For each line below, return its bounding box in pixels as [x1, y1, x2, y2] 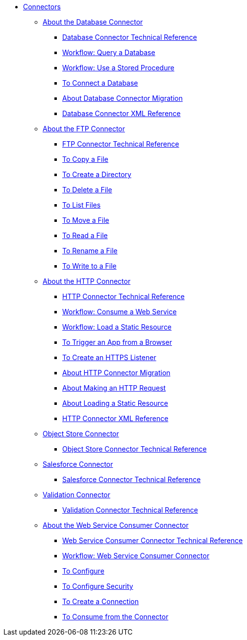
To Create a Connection [62, 597, 139, 606]
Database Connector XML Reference [62, 109, 181, 118]
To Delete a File [62, 185, 112, 194]
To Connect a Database [62, 79, 138, 87]
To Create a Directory [62, 170, 131, 179]
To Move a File [62, 216, 109, 224]
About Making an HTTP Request [62, 384, 166, 392]
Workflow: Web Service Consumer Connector [62, 551, 210, 560]
